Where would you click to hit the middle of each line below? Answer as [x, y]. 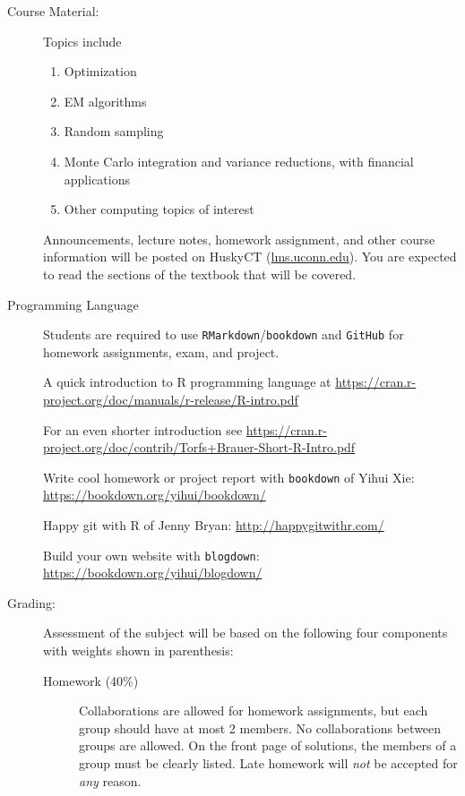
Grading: [31, 602]
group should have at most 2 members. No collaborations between [260, 728]
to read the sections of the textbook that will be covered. [200, 274]
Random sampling [114, 131]
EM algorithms [105, 101]
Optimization [100, 71]
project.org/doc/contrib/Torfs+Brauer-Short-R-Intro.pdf [199, 447]
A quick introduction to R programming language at [187, 382]
